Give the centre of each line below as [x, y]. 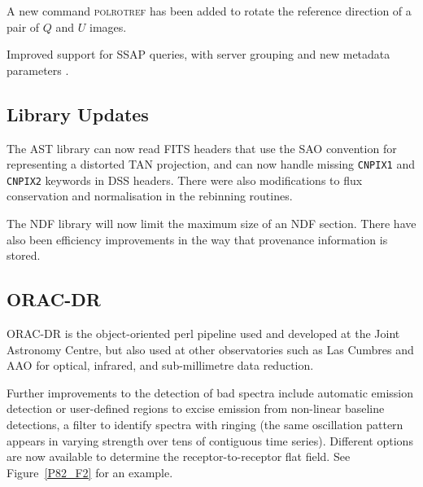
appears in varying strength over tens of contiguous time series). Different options [210, 440]
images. [108, 26]
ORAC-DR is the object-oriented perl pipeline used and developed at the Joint [203, 333]
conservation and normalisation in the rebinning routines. [150, 196]
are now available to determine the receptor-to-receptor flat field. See [179, 456]
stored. [24, 255]
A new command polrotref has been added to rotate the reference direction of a [209, 11]
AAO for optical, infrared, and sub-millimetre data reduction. [160, 365]
